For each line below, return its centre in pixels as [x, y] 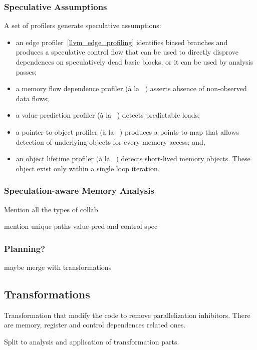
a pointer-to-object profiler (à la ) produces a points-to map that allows [127, 131]
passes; [26, 71]
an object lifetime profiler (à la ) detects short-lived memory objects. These [133, 158]
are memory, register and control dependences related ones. [95, 325]
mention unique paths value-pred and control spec [81, 226]
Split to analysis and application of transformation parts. [92, 341]
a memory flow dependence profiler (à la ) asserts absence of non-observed [131, 88]
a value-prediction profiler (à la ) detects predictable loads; [108, 115]
